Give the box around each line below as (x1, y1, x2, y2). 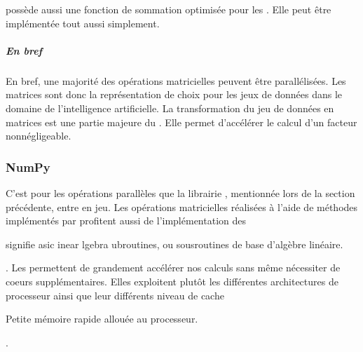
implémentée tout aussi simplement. (6, 15, 160, 30)
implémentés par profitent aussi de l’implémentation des (6, 213, 246, 228)
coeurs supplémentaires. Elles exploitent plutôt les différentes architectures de (6, 273, 338, 288)
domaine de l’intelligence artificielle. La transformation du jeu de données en (6, 100, 334, 115)
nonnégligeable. (6, 128, 71, 143)
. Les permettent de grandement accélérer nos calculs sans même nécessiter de (6, 260, 341, 275)
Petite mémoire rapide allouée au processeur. (6, 311, 198, 326)
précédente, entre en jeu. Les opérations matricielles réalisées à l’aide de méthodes (6, 199, 358, 214)
